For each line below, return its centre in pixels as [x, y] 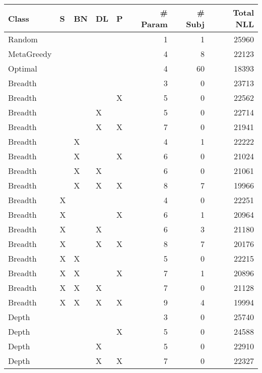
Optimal [23, 68]
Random [23, 39]
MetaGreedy [30, 54]
